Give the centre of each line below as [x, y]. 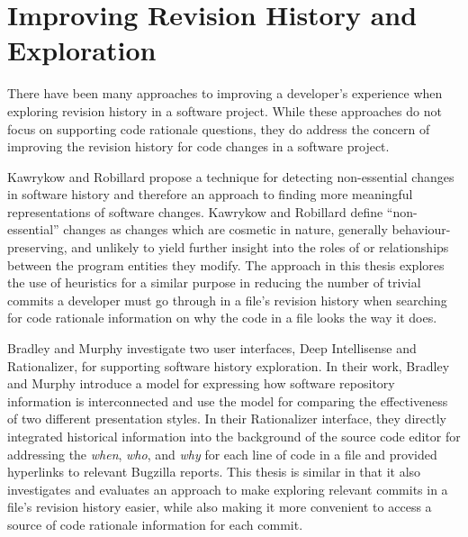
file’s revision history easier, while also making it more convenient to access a [220, 507]
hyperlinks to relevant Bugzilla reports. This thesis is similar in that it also [214, 472]
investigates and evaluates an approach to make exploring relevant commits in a [228, 489]
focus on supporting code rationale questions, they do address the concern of [219, 128]
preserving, [37, 247]
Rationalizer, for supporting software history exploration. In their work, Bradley [229, 365]
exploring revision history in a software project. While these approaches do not [225, 110]
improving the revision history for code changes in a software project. [198, 146]
